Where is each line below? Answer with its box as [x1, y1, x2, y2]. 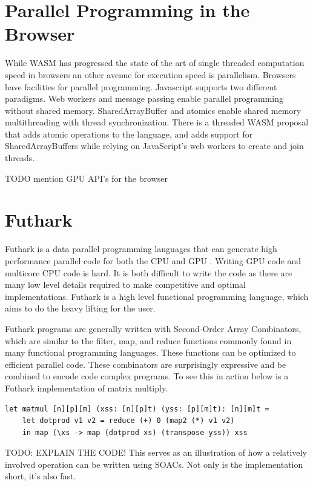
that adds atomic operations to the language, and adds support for [5, 127, 253, 140]
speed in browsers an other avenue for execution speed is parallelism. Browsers [5, 68, 296, 81]
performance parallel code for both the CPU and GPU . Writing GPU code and [5, 254, 301, 267]
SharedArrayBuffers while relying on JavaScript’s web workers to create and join [5, 139, 304, 152]
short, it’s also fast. [5, 470, 76, 482]
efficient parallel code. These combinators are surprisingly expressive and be [5, 358, 286, 370]
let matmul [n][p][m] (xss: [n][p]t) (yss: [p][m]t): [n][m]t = [5, 404, 269, 413]
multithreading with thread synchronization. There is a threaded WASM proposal [5, 116, 309, 128]
